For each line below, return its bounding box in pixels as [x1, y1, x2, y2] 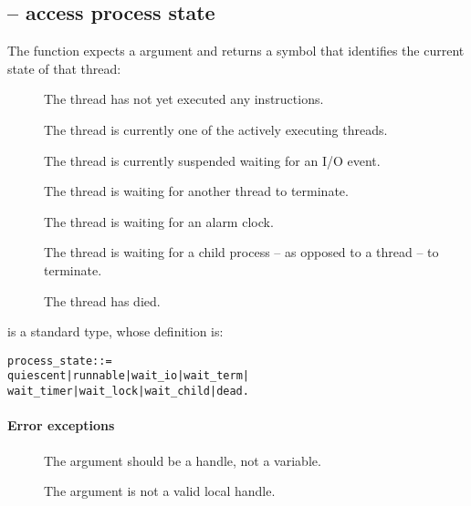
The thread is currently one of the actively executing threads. [44, 119, 388, 139]
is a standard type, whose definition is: [7, 322, 224, 341]
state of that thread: [7, 58, 121, 77]
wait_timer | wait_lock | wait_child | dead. [7, 385, 249, 398]
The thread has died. [44, 291, 161, 310]
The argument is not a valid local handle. [44, 481, 276, 501]
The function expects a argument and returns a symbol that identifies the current [7, 41, 465, 60]
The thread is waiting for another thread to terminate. [44, 181, 349, 201]
